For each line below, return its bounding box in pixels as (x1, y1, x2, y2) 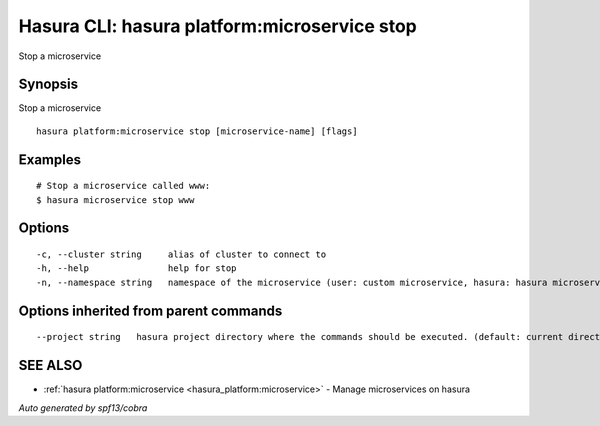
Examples (18, 151, 82, 168)
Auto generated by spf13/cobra (18, 401, 148, 414)
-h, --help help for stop (36, 263, 237, 274)
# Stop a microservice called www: (36, 180, 211, 192)
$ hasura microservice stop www (36, 194, 195, 205)
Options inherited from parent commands (18, 302, 283, 319)
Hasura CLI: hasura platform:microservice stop (18, 15, 417, 37)
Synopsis (18, 76, 79, 93)
